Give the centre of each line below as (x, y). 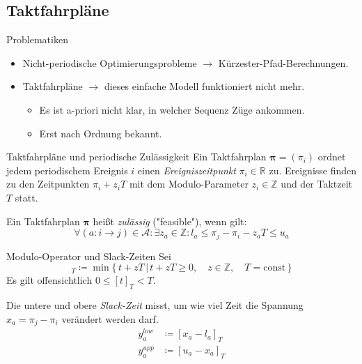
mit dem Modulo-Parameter (189, 184)
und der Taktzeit (317, 184)
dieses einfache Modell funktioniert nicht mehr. (204, 86)
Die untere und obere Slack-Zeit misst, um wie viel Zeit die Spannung (155, 304)
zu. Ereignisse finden (313, 170)
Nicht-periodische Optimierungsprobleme (110, 62)
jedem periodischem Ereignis (67, 170)
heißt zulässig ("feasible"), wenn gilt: (170, 221)
